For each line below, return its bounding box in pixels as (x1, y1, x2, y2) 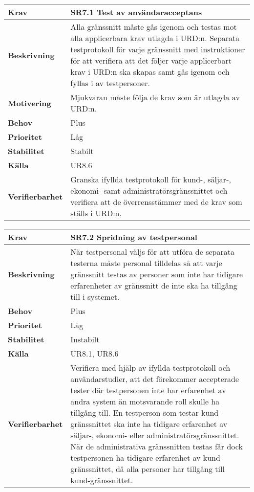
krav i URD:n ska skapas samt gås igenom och (70, 66, 230, 77)
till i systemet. (70, 291, 120, 302)
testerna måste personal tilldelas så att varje (70, 257, 222, 268)
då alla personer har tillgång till (115, 463, 225, 474)
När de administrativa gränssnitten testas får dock (70, 441, 243, 452)
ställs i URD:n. (70, 207, 122, 219)
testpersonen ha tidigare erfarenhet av (70, 452, 201, 463)
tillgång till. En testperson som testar (70, 407, 199, 418)
